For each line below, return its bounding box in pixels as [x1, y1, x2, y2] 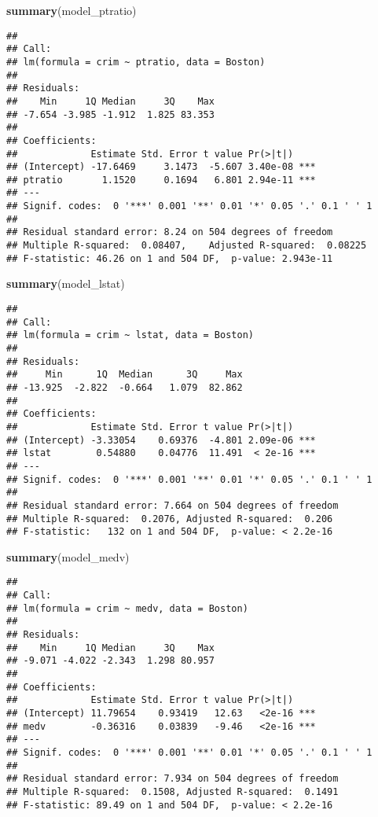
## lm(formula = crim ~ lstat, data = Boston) [6, 329, 254, 341]
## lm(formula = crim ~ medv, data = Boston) [6, 602, 248, 614]
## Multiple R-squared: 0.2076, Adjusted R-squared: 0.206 [6, 513, 333, 524]
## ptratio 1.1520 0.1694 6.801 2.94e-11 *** [6, 174, 316, 186]
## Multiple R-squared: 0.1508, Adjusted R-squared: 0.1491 [6, 786, 339, 797]
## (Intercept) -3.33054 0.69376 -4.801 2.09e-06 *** [6, 434, 316, 446]
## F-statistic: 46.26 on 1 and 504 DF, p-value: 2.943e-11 [6, 252, 333, 264]
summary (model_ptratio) [6, 2, 137, 18]
